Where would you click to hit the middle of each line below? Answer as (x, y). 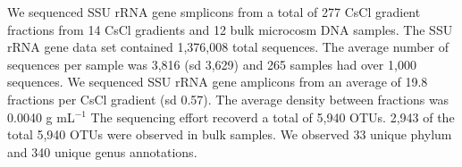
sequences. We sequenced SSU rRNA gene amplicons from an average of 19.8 (218, 82)
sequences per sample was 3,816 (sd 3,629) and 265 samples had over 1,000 (212, 64)
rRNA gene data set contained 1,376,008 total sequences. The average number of (228, 47)
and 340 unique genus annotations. (102, 151)
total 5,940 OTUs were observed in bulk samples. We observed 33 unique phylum (230, 134)
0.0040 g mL (41, 117)
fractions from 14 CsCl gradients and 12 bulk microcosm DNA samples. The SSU (230, 29)
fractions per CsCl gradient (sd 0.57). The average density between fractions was (228, 99)
